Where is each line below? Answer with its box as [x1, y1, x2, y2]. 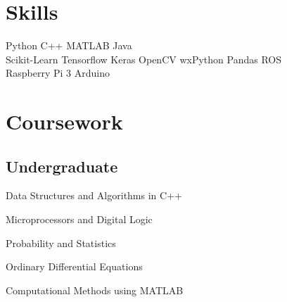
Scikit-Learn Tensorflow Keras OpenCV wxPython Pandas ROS [6, 51, 281, 66]
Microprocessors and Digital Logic [6, 212, 153, 227]
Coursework [6, 107, 123, 136]
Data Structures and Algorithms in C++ [6, 188, 182, 203]
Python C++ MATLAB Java [6, 38, 132, 53]
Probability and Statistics [6, 235, 116, 250]
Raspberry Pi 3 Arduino [6, 65, 110, 80]
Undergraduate [6, 155, 118, 177]
